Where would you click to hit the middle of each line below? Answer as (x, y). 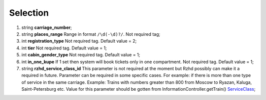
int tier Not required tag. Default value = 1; (64, 48)
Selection (29, 13)
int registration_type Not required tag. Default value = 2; (79, 41)
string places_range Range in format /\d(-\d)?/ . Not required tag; (91, 34)
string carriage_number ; (47, 27)
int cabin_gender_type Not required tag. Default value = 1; (81, 55)
